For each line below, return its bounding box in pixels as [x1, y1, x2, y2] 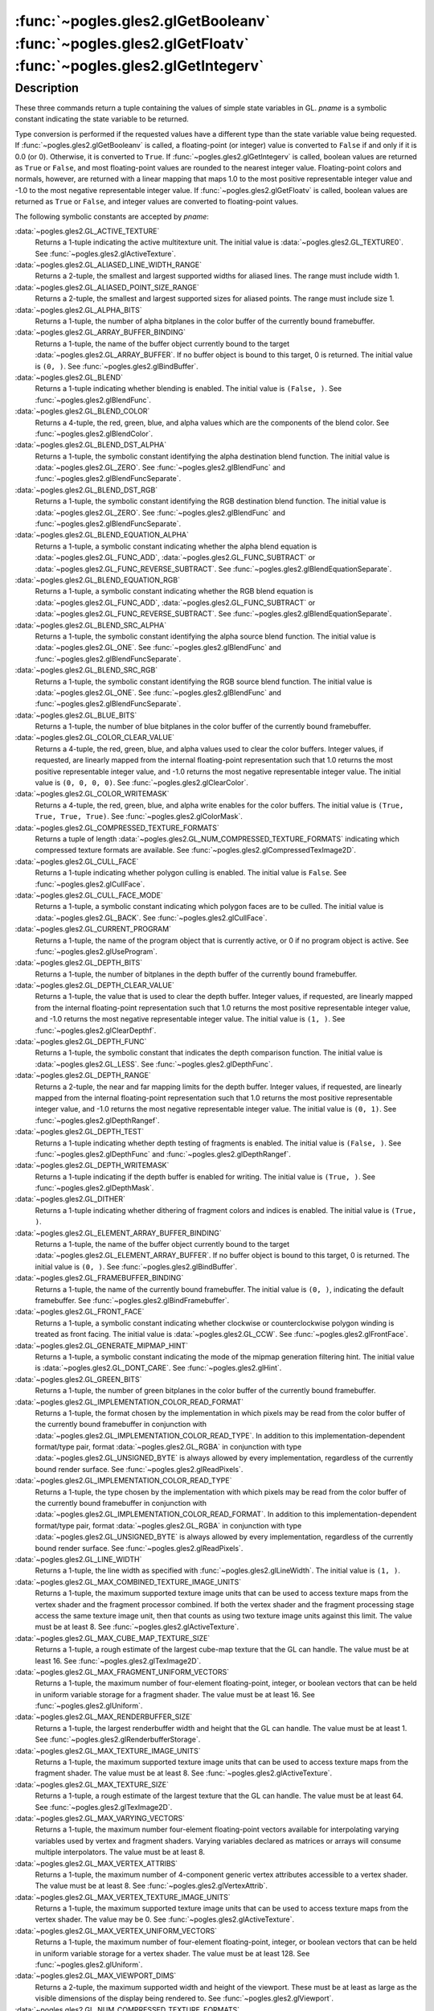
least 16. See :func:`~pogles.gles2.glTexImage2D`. [35, 1655, 202, 1665]
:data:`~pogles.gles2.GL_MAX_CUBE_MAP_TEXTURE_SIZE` [14, 1633, 211, 1643]
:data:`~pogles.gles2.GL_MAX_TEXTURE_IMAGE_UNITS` [14, 1746, 201, 1755]
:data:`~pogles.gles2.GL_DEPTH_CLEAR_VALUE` [14, 981, 174, 990]
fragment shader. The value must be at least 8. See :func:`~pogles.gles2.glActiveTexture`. [35, 1768, 333, 1778]
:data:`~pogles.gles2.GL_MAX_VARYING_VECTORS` [14, 1813, 185, 1823]
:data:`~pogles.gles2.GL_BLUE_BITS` [14, 710, 137, 720]
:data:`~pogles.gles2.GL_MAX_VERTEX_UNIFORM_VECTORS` [14, 1926, 217, 1935]
